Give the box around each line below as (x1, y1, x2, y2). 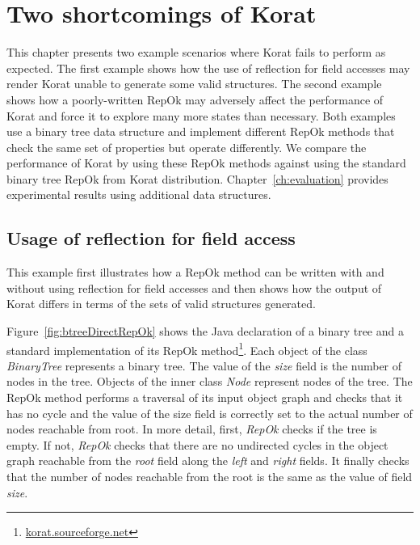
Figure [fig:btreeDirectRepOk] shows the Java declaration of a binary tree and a (6, 323, 404, 340)
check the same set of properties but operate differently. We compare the (6, 138, 367, 155)
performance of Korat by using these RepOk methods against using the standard (6, 154, 406, 171)
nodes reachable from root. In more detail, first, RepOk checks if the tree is (6, 420, 377, 437)
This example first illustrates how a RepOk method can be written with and (6, 264, 384, 281)
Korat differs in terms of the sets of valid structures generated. (6, 295, 316, 312)
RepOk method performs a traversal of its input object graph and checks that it (6, 389, 403, 406)
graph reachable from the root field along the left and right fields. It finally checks (6, 452, 409, 469)
